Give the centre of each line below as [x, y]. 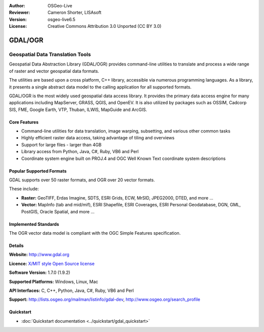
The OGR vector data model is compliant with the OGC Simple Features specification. [95, 233]
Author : [17, 6]
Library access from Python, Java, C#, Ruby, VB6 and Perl [80, 152]
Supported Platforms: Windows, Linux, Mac [54, 282]
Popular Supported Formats [38, 171]
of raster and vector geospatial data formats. [54, 71]
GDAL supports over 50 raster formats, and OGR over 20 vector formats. [82, 180]
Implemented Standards [34, 224]
